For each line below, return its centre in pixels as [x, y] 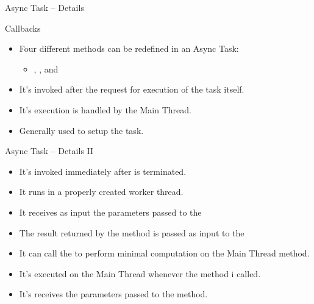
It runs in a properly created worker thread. [101, 192]
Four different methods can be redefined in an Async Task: [129, 48]
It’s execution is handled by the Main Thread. [105, 109]
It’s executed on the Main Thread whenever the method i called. [140, 273]
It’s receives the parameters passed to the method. [113, 294]
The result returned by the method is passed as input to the [132, 232]
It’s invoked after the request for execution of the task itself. [132, 89]
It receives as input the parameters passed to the [110, 212]
